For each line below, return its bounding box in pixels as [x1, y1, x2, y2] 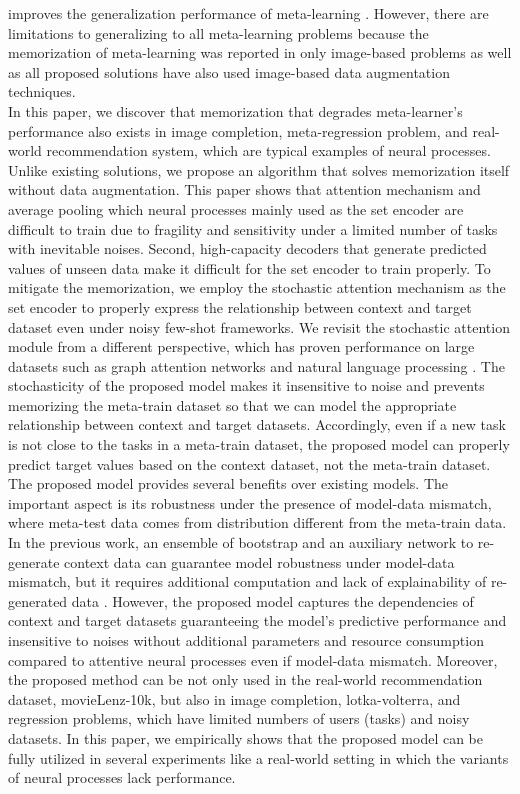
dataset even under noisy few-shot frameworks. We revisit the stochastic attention [8, 316, 510, 337]
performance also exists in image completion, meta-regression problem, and [8, 120, 468, 141]
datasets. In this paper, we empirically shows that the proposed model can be [8, 727, 484, 748]
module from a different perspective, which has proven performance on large [8, 336, 475, 357]
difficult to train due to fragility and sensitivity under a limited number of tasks [8, 218, 498, 239]
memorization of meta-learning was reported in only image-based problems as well [8, 42, 512, 63]
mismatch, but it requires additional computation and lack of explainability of [8, 571, 487, 592]
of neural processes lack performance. [8, 767, 236, 788]
